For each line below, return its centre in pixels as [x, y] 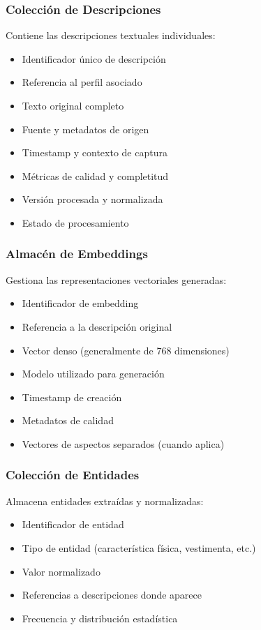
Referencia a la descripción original [97, 326]
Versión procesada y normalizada [92, 199]
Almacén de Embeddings [77, 254]
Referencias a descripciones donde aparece [112, 595]
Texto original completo [73, 105]
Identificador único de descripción [94, 58]
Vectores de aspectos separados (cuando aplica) [123, 443]
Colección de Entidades [73, 475]
